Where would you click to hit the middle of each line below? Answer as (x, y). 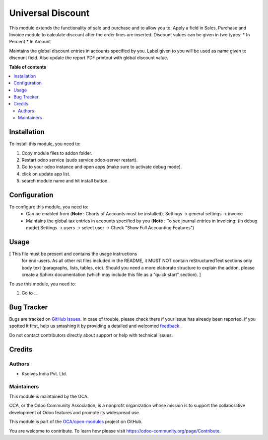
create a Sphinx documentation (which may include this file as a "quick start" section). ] (111, 275)
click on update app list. (46, 174)
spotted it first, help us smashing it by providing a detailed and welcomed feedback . (95, 326)
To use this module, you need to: (43, 284)
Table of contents (28, 67)
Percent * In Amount (30, 42)
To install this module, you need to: (45, 144)
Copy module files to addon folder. (57, 153)
